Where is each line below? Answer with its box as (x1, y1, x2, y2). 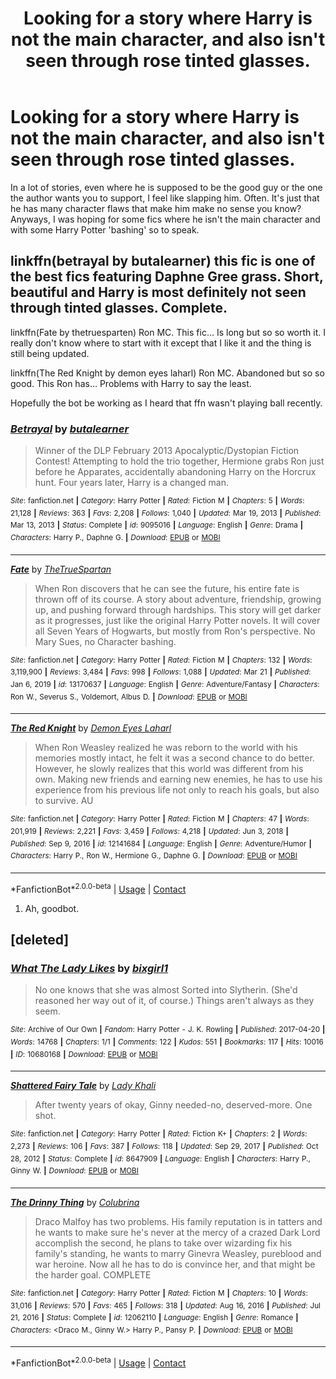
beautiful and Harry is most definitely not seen (10, 284, 307, 301)
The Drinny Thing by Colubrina (10, 1196, 140, 1208)
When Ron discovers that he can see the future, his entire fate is (34, 582, 300, 594)
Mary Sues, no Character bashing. (34, 635, 177, 647)
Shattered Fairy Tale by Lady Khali (10, 1080, 157, 1092)
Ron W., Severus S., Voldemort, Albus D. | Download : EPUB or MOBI (10, 692, 248, 702)
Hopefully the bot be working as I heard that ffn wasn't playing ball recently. (10, 397, 323, 409)
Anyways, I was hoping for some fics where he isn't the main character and (10, 213, 321, 225)
